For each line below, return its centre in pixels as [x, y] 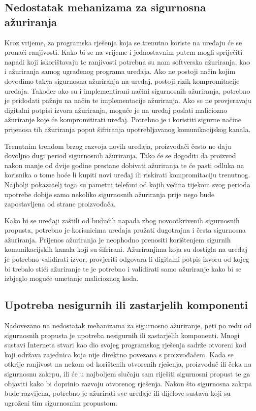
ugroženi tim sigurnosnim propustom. [61, 402]
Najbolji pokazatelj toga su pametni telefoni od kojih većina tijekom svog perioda [128, 184]
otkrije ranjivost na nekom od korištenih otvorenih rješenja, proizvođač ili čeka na [128, 364]
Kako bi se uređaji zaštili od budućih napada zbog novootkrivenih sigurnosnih [122, 220]
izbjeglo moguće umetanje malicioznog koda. [72, 278]
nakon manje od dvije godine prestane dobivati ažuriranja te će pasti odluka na [124, 165]
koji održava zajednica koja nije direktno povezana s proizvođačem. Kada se [119, 354]
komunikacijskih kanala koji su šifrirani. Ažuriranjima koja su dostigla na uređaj [126, 249]
